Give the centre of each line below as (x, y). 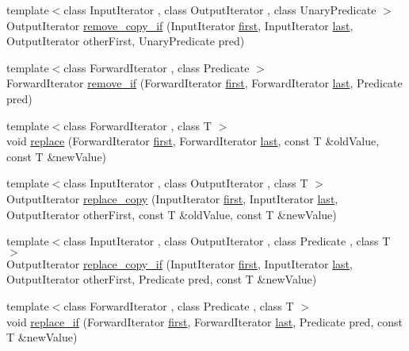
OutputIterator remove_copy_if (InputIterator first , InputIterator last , (180, 25)
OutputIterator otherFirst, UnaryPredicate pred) (126, 41)
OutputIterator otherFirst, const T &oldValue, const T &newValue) (172, 214)
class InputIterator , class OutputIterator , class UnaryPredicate (220, 10)
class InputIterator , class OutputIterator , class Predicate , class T (227, 241)
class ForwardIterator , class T (138, 125)
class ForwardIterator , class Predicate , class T (179, 305)
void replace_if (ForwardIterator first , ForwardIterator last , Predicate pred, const (204, 321)
